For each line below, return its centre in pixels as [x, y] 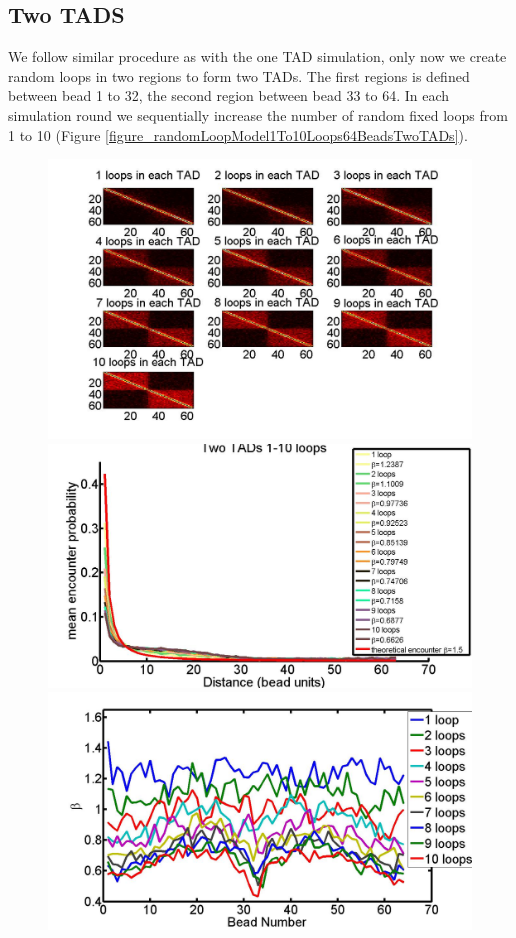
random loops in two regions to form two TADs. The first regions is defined [239, 75]
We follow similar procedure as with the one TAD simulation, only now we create [257, 56]
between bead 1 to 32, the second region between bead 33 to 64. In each [229, 95]
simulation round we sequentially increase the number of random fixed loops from [258, 114]
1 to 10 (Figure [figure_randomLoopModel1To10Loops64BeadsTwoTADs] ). [238, 134]
